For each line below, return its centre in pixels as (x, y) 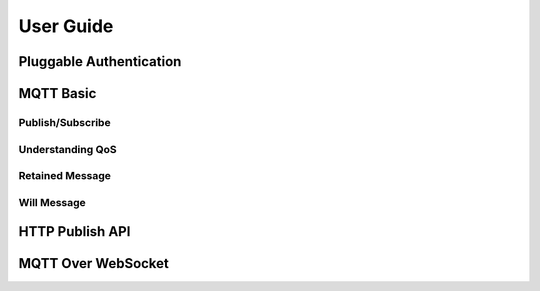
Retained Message (65, 176)
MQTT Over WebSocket (94, 263)
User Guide (66, 26)
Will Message (52, 202)
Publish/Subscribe (64, 122)
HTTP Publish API (74, 231)
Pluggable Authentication (100, 61)
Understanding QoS (67, 149)
